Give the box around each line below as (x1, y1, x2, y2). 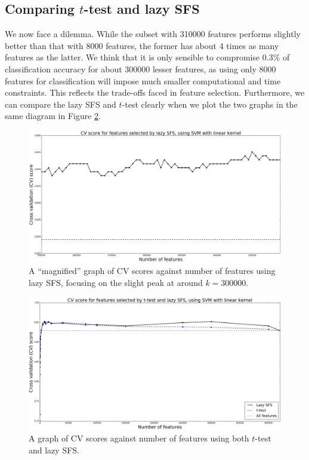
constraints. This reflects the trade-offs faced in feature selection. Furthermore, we (5, 86, 305, 99)
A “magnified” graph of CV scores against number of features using (29, 264, 276, 277)
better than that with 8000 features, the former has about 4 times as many (5, 39, 279, 51)
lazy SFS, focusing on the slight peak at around (29, 276, 203, 288)
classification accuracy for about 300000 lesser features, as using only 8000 (5, 62, 276, 75)
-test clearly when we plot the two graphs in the (122, 98, 298, 110)
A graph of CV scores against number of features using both (29, 431, 249, 444)
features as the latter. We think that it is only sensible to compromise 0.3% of (5, 51, 290, 63)
